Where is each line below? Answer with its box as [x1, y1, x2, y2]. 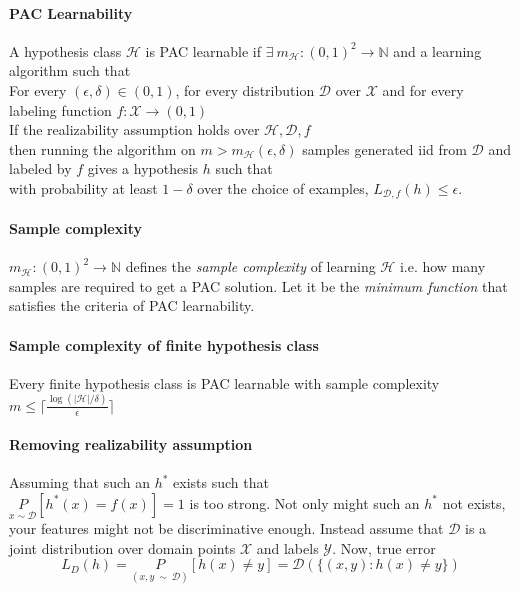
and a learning [393, 40, 482, 61]
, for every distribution [175, 79, 315, 100]
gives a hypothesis [87, 158, 199, 179]
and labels [256, 537, 319, 558]
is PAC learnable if [145, 40, 261, 61]
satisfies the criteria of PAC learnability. [9, 295, 255, 316]
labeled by [9, 158, 72, 179]
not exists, [442, 492, 506, 513]
